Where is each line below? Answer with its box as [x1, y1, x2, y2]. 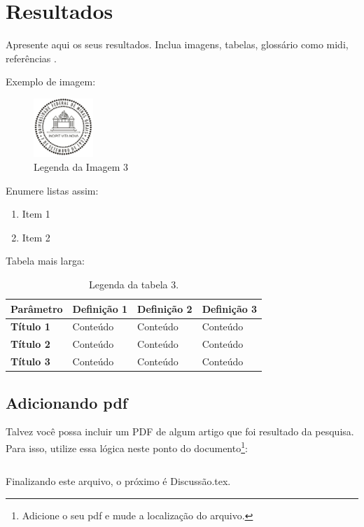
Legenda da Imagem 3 [34, 160, 129, 174]
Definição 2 [137, 301, 192, 316]
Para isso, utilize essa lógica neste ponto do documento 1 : [6, 439, 248, 455]
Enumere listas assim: [6, 183, 99, 197]
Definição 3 [202, 301, 258, 316]
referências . [6, 50, 57, 65]
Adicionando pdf [6, 391, 128, 413]
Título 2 [10, 337, 50, 351]
